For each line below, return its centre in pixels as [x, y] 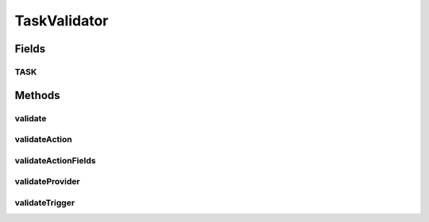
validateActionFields [55, 160]
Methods [37, 95]
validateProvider [47, 182]
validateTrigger [45, 202]
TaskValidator [62, 21]
